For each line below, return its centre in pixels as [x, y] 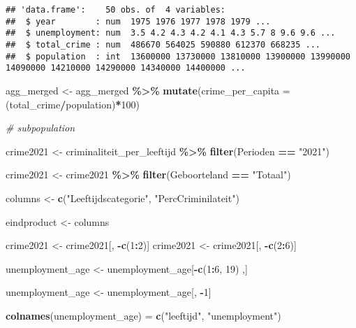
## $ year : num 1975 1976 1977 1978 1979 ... [138, 21]
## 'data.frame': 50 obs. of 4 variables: [116, 10]
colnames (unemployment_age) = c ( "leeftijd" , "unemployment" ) [143, 315]
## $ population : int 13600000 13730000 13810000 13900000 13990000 [178, 56]
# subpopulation [40, 128]
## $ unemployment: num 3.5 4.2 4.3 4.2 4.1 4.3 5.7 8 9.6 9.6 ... [171, 33]
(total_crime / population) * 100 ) [73, 104]
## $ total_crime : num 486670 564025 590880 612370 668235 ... [163, 44]
